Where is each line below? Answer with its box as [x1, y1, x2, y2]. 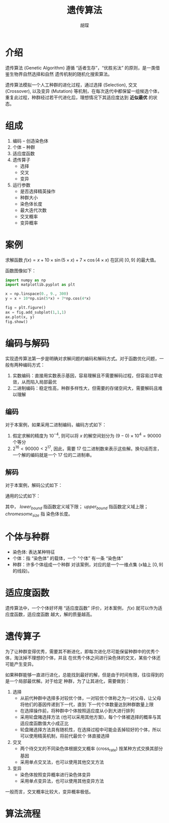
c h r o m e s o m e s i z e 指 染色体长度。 [5, 511, 73, 518]
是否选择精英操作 [20, 188, 56, 194]
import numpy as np [5, 278, 46, 283]
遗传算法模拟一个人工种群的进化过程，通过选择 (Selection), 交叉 [5, 82, 137, 88]
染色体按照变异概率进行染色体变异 [20, 772, 91, 778]
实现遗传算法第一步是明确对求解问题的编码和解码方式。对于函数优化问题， [5, 355, 159, 361]
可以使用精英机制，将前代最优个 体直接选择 [20, 733, 110, 739]
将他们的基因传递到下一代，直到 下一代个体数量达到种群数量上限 [20, 701, 154, 707]
